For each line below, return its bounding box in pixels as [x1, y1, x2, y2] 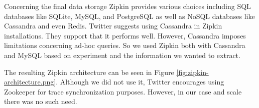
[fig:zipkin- [176, 66, 209, 77]
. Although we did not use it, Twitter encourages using [56, 76, 224, 87]
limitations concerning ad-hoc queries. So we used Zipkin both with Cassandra [4, 40, 245, 50]
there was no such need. [4, 96, 77, 106]
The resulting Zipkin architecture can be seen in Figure [4, 66, 174, 77]
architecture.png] [4, 76, 56, 87]
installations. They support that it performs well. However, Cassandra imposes [4, 30, 246, 40]
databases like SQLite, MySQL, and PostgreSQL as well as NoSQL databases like [4, 10, 255, 21]
